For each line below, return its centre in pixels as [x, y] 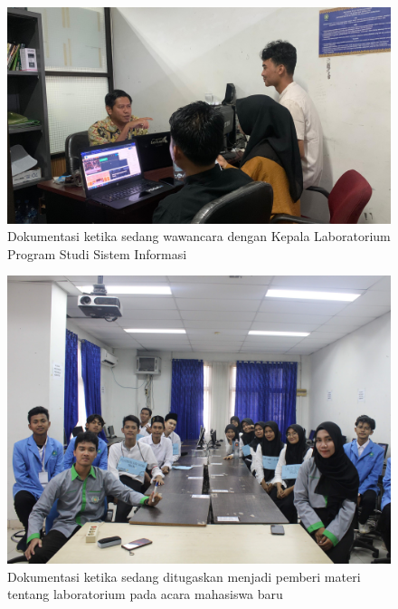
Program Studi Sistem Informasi [97, 253]
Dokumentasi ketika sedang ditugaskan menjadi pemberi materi [184, 576]
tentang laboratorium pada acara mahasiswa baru [145, 594]
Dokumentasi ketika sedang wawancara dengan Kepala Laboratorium [199, 236]
